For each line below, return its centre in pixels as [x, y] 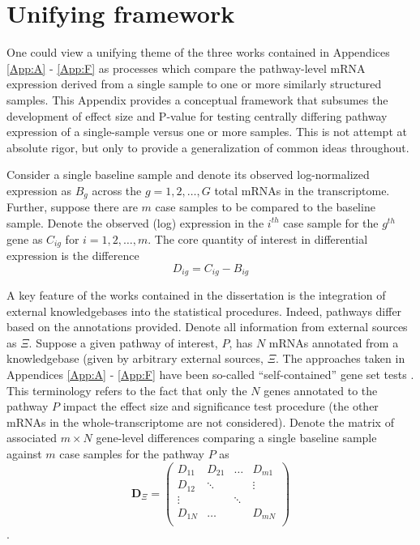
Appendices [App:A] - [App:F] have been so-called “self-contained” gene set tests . [210, 374]
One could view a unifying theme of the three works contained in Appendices [198, 52]
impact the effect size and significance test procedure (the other [221, 406]
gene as [25, 238]
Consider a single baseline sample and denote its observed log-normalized [188, 175]
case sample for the [331, 222]
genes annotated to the [321, 390]
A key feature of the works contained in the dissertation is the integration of [196, 295]
